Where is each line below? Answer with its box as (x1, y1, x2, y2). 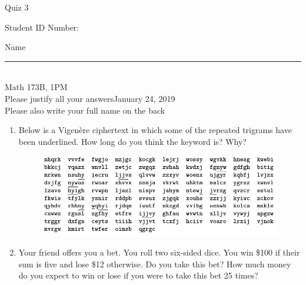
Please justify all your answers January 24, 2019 (5, 92, 175, 104)
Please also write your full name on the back (5, 104, 165, 116)
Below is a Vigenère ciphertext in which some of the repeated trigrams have (18, 124, 292, 136)
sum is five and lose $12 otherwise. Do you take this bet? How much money (18, 257, 291, 270)
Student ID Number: (5, 21, 79, 33)
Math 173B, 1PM (5, 81, 68, 93)
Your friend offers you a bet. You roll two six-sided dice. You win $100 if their (18, 246, 300, 259)
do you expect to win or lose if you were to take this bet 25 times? (18, 269, 258, 281)
